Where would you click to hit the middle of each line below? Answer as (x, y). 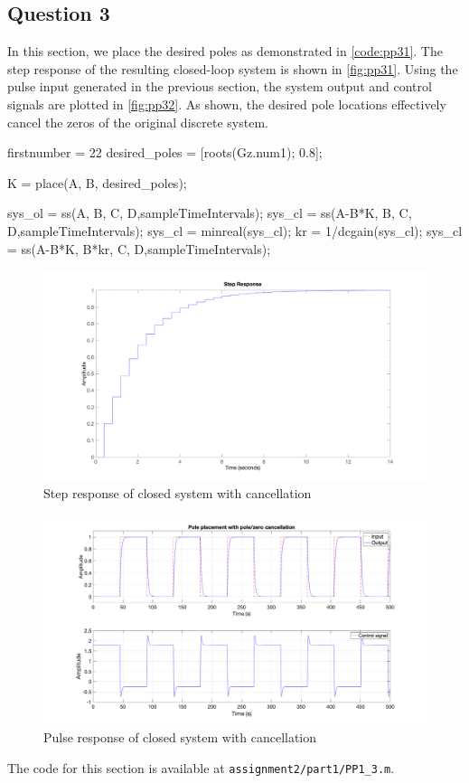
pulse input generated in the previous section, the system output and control (220, 86)
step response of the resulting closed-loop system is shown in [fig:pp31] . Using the (233, 68)
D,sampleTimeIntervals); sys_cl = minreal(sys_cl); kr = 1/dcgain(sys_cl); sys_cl (235, 230)
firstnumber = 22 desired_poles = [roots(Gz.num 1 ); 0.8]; (165, 152)
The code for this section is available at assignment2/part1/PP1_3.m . (201, 768)
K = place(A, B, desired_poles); (97, 182)
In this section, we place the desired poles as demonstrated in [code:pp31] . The (225, 51)
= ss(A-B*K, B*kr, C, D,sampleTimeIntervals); (139, 248)
